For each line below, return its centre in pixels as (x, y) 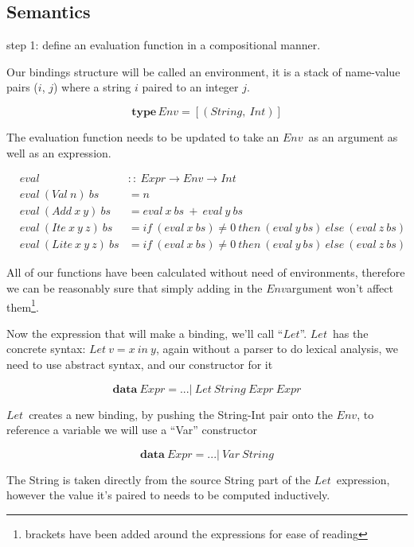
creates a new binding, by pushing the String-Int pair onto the (181, 414)
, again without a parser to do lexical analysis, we (277, 349)
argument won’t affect (340, 287)
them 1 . (23, 305)
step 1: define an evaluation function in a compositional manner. (164, 45)
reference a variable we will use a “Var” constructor (132, 430)
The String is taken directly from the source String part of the (158, 479)
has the (350, 333)
